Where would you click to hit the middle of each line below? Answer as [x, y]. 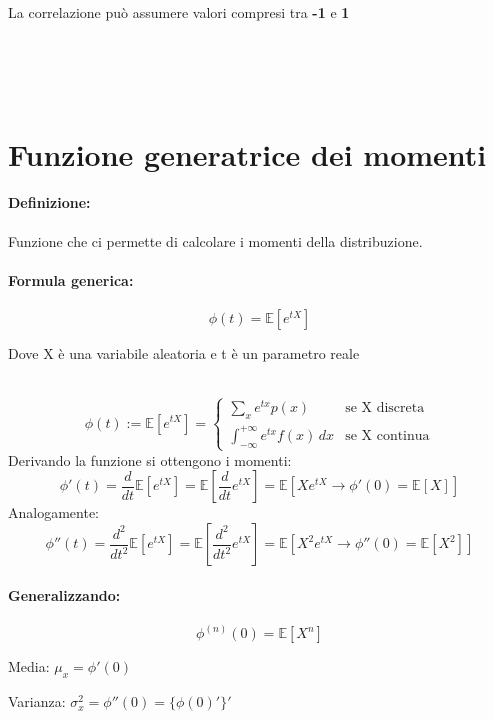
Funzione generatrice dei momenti [247, 153]
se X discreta [385, 408]
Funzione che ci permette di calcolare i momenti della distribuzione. [215, 240]
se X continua [387, 435]
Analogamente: [53, 512]
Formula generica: [71, 279]
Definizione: [49, 202]
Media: [29, 666]
